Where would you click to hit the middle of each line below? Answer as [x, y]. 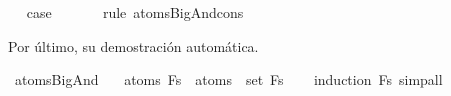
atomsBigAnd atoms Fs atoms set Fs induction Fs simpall [228, 79]
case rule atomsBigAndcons [135, 12]
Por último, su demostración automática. [133, 45]
